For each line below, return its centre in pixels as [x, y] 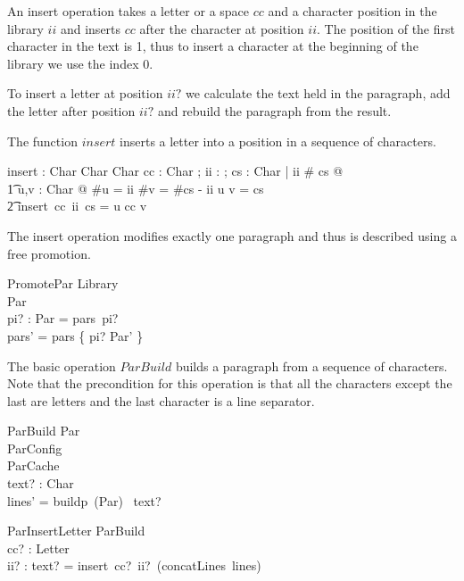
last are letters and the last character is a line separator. [161, 400]
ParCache [33, 465]
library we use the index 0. [80, 63]
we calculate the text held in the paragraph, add [318, 93]
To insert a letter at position [85, 93]
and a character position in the [352, 11]
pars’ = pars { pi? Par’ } [75, 335]
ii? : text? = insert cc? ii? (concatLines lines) [134, 565]
